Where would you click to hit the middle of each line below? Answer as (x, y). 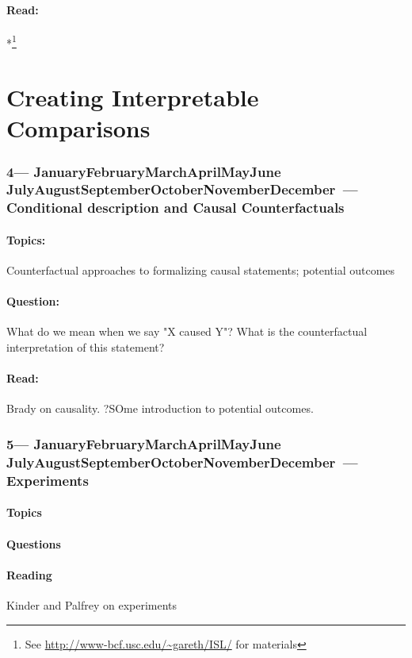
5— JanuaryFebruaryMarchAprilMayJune (144, 443)
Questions (34, 543)
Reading (29, 574)
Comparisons (78, 128)
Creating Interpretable (133, 97)
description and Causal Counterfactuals (216, 208)
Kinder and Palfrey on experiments (92, 604)
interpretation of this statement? (86, 347)
